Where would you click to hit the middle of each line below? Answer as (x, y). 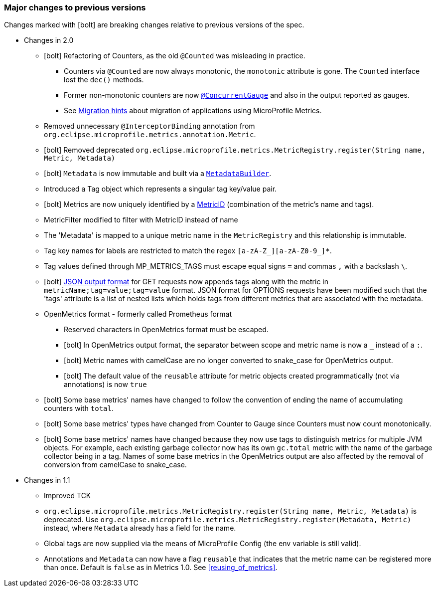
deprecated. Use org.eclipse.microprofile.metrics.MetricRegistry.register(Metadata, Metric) (228, 520)
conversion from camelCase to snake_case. (115, 465)
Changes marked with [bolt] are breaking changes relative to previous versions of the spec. (154, 25)
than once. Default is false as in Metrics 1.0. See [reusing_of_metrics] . (161, 568)
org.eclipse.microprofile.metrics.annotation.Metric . (150, 135)
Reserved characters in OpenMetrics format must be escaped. (166, 330)
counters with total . (79, 408)
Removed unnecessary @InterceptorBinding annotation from (149, 126)
